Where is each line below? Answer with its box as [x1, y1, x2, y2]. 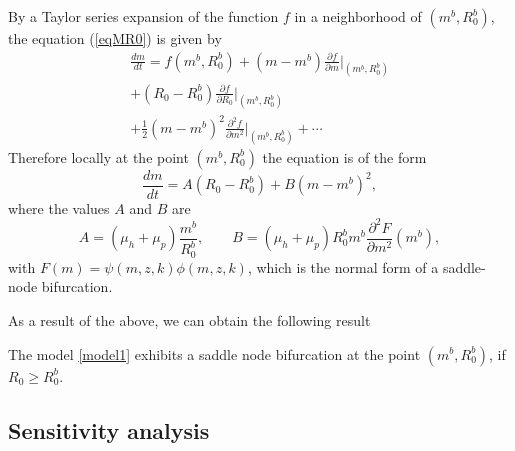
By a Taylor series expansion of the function [8, 6, 279, 26]
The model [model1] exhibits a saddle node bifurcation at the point [8, 343, 421, 364]
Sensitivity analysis [8, 414, 210, 445]
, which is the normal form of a [247, 256, 439, 277]
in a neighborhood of [294, 6, 422, 26]
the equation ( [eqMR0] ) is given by [8, 28, 222, 48]
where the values [8, 197, 110, 218]
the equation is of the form [262, 146, 427, 167]
